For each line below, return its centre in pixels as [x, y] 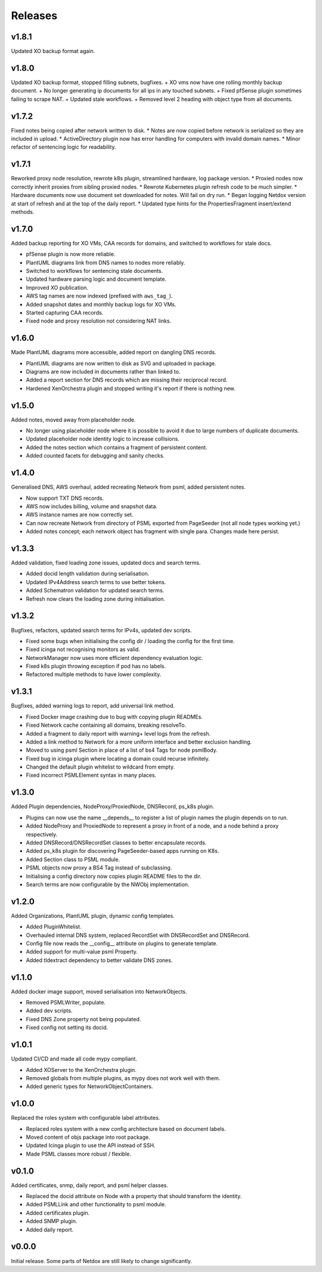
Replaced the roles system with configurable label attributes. [86, 1118]
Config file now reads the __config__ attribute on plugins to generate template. [122, 943]
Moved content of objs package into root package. [88, 1137]
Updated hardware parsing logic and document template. [96, 279]
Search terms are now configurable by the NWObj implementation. [108, 884]
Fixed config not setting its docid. [67, 1028]
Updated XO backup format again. [53, 51]
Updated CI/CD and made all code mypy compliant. [74, 1059]
